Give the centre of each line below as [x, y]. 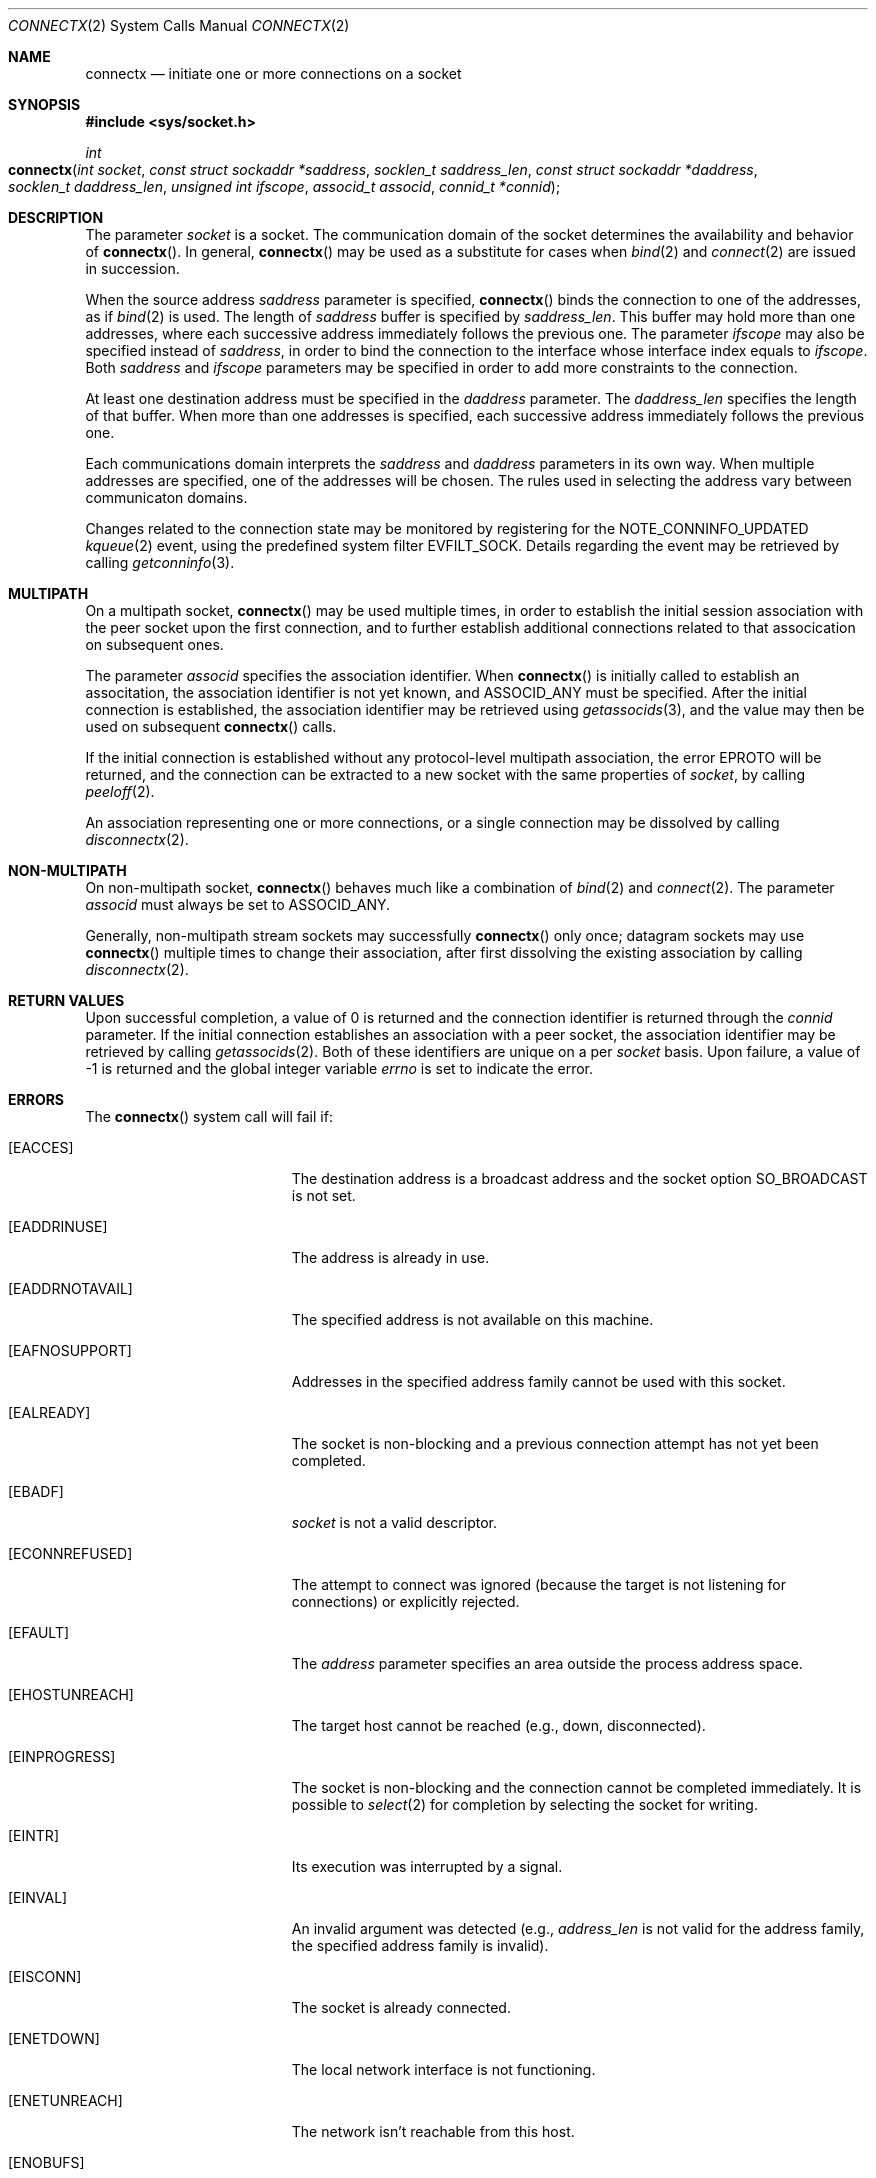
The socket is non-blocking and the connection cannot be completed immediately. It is [576, 1787]
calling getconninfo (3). [160, 562]
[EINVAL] [38, 1897]
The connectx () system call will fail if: [209, 1116]
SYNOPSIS [44, 104]
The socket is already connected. [401, 2007]
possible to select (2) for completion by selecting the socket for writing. [524, 1804]
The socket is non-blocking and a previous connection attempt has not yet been [555, 1443]
